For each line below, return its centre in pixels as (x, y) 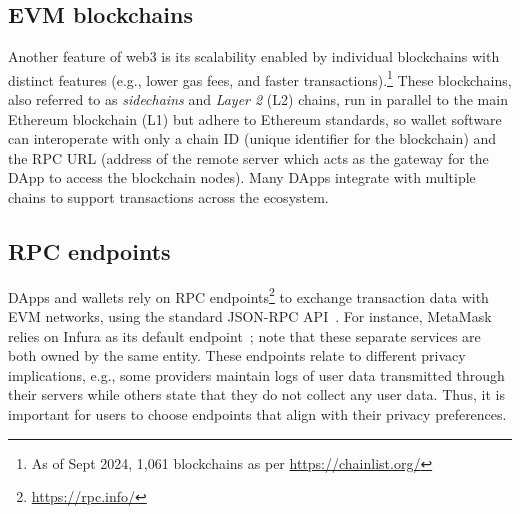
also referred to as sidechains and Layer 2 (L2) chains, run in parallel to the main (258, 99)
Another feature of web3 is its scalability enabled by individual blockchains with (254, 56)
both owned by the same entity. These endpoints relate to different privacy (237, 355)
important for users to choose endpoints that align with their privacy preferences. (257, 414)
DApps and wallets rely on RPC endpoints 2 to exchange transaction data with (248, 295)
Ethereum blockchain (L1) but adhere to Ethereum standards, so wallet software (255, 118)
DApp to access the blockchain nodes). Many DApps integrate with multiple (242, 177)
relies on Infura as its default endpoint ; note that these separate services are (244, 335)
